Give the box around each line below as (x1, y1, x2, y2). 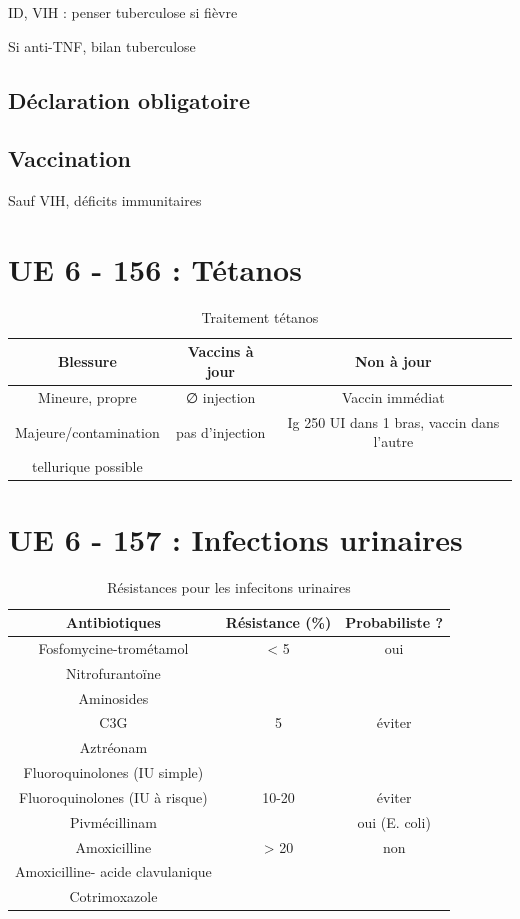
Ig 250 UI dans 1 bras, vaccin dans (287, 411, 500, 432)
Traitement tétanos (201, 306, 319, 327)
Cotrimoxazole (69, 886, 158, 907)
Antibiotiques (66, 612, 161, 633)
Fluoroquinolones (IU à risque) (19, 786, 208, 807)
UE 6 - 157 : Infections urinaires (8, 519, 463, 560)
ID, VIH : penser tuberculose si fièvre (8, 2, 238, 22)
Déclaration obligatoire (8, 84, 250, 115)
